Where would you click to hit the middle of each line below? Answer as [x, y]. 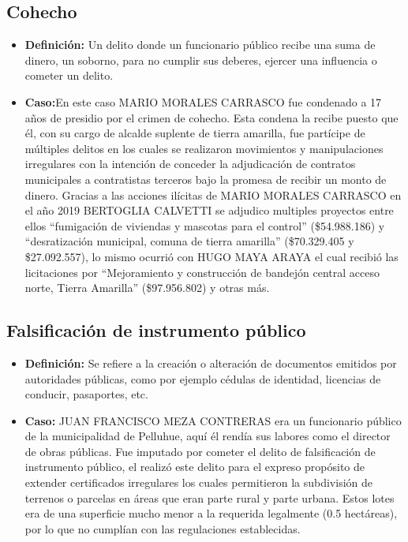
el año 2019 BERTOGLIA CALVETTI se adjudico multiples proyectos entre [209, 210]
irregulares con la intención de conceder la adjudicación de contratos [190, 164]
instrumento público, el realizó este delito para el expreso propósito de [195, 467]
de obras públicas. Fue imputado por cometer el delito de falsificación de [200, 451]
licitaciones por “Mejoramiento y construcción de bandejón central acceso [202, 272]
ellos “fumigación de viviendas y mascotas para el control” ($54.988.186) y [205, 225]
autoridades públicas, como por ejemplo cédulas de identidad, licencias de [203, 378]
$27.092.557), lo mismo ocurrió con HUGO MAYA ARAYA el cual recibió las [211, 256]
